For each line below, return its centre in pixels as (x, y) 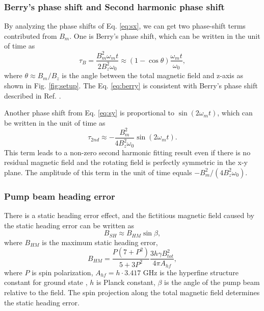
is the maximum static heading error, (100, 242)
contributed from (31, 35)
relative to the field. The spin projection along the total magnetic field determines (132, 292)
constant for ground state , (46, 282)
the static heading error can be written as (69, 225)
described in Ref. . (33, 95)
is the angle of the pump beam (212, 282)
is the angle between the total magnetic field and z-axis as (152, 75)
